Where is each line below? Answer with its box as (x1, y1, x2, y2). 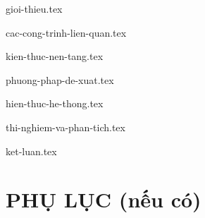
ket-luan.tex (6, 143, 57, 158)
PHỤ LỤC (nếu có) (6, 185, 201, 214)
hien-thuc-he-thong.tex (6, 96, 104, 111)
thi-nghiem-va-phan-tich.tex (6, 119, 125, 134)
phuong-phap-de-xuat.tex (6, 72, 114, 87)
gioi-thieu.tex (6, 1, 63, 16)
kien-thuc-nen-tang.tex (6, 49, 104, 63)
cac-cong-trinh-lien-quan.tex (6, 25, 127, 40)
